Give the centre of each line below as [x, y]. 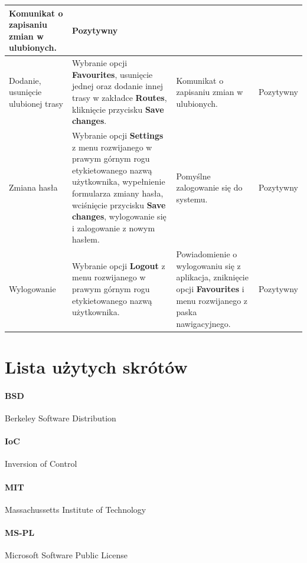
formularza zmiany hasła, [118, 193]
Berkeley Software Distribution [61, 418]
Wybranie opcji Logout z [119, 265]
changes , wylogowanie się [119, 216]
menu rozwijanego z [212, 300]
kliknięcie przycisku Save [118, 109]
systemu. [192, 199]
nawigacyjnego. [203, 323]
